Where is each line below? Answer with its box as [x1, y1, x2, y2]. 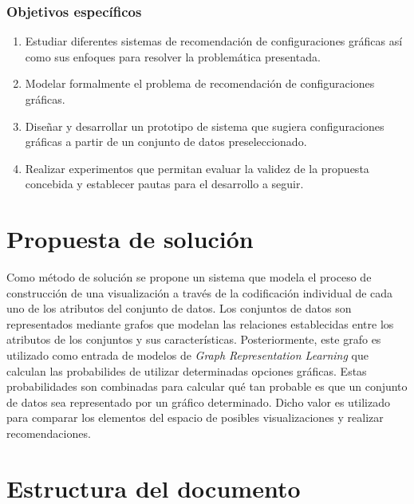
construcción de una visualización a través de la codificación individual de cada [6, 284, 393, 301]
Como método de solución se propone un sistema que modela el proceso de [6, 269, 372, 285]
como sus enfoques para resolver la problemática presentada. [25, 48, 321, 65]
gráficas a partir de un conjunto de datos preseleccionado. [25, 133, 307, 150]
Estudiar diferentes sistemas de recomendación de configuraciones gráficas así [25, 33, 403, 49]
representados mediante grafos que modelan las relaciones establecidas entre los [6, 315, 394, 332]
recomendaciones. [6, 425, 91, 442]
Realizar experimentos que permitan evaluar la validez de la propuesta [25, 159, 369, 176]
